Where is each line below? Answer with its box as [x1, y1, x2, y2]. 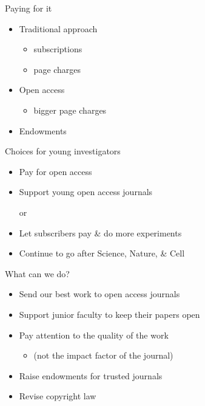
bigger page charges [33, 103, 107, 116]
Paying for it [5, 2, 52, 14]
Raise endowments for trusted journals [19, 369, 163, 382]
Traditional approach [19, 22, 98, 35]
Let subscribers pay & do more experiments [19, 226, 182, 239]
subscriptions [33, 43, 82, 55]
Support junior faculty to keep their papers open [19, 308, 200, 320]
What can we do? [5, 267, 70, 280]
